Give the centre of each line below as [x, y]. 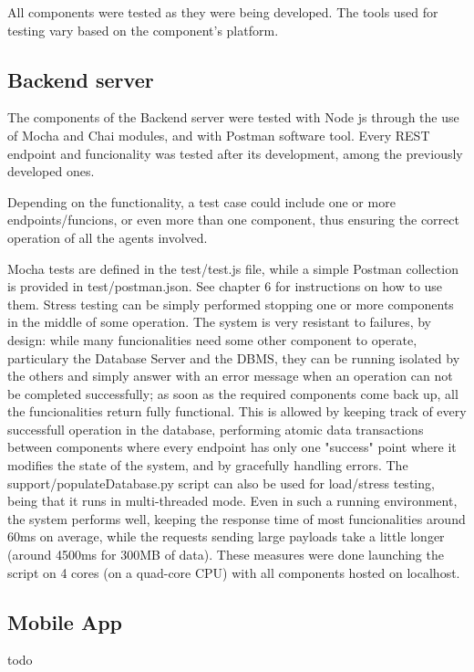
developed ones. [51, 171]
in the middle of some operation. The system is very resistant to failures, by [219, 322]
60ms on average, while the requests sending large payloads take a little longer [226, 536]
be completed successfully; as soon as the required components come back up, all [233, 393]
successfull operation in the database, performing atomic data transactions [216, 429]
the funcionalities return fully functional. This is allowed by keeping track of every [237, 411]
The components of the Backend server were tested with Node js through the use [233, 117]
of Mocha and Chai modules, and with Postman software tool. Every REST [219, 135]
